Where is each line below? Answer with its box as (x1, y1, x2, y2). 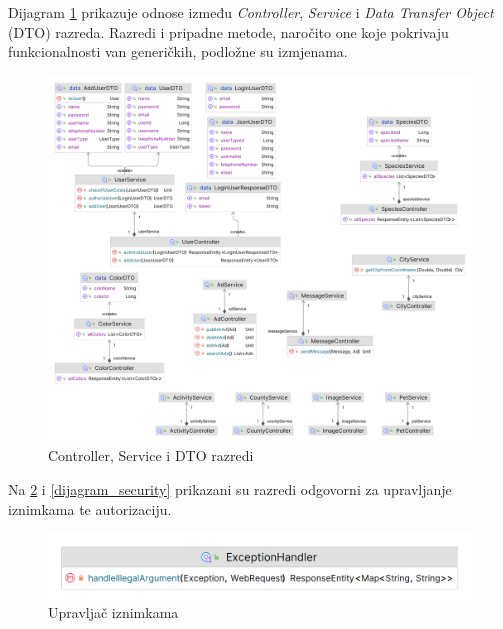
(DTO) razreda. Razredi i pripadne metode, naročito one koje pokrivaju (8, 21, 449, 42)
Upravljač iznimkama (48, 602, 179, 623)
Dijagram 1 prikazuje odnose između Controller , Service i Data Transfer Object (8, 2, 494, 22)
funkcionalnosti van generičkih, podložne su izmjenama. (8, 41, 348, 62)
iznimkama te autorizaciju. (8, 498, 172, 519)
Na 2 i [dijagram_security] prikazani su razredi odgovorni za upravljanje (8, 479, 452, 499)
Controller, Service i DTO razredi (48, 445, 254, 466)
